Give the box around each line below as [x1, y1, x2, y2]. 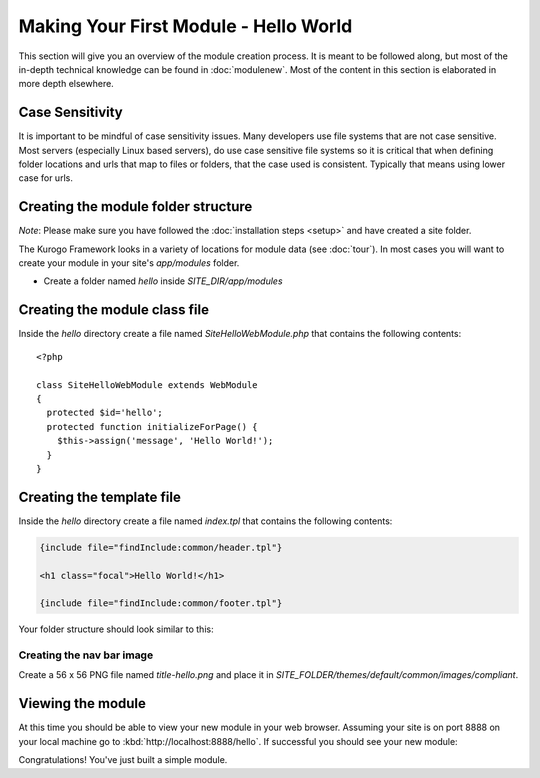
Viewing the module [18, 695, 147, 712]
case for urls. [18, 172, 74, 184]
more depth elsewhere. [18, 78, 114, 90]
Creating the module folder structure [18, 198, 253, 215]
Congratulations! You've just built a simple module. [18, 754, 228, 766]
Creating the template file [18, 488, 182, 505]
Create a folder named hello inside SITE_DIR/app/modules [43, 275, 284, 287]
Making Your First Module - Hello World [18, 15, 353, 37]
